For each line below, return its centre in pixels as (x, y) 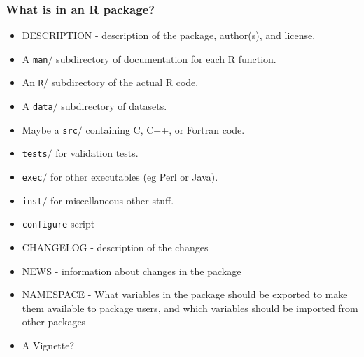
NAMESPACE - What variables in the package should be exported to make (185, 294)
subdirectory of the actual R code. (125, 82)
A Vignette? (48, 345)
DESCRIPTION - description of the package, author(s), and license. (169, 35)
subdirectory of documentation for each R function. (166, 58)
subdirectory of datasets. (114, 106)
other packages (54, 322)
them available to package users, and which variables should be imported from (190, 308)
